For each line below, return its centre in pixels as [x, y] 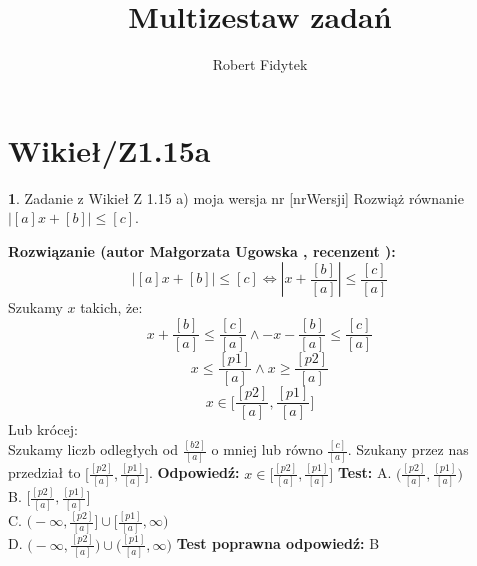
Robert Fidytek [260, 64]
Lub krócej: [43, 429]
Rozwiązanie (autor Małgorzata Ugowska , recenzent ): [202, 250]
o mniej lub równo [267, 449]
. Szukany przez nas [408, 449]
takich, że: [111, 307]
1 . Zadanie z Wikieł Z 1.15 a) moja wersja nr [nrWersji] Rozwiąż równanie [236, 197]
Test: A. [364, 472]
